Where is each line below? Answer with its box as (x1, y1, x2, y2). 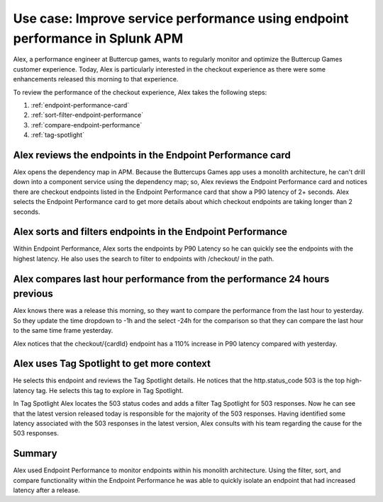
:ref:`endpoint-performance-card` (30, 101, 130, 109)
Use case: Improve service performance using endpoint (13, 11, 349, 26)
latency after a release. (13, 486, 81, 495)
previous (13, 287, 53, 300)
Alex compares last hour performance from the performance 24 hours (13, 273, 330, 285)
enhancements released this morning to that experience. (13, 75, 179, 84)
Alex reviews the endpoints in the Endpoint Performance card (13, 149, 291, 161)
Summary (13, 447, 57, 460)
